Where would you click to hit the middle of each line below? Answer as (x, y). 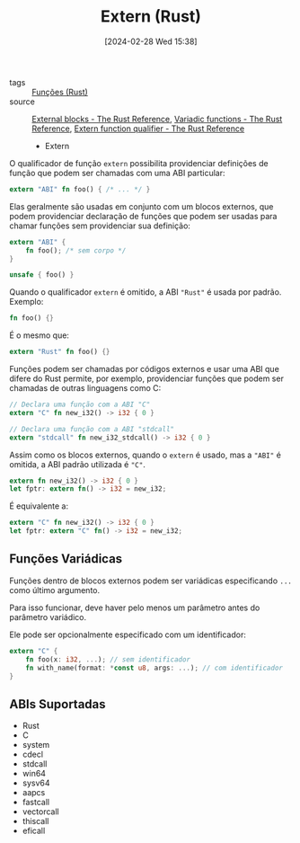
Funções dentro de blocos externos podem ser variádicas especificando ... (150, 581)
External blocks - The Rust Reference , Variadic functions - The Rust (157, 119)
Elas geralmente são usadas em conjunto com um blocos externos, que (141, 206)
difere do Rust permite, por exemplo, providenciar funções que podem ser (147, 378)
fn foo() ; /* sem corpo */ (76, 250)
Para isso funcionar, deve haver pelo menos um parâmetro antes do (135, 608)
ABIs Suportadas (57, 704)
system (36, 745)
